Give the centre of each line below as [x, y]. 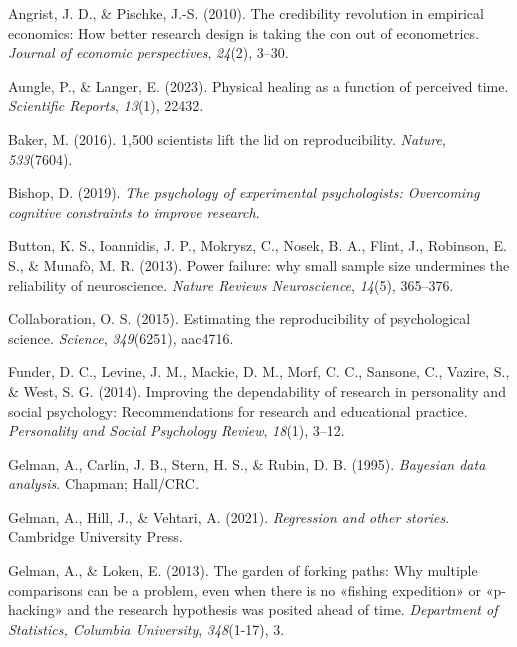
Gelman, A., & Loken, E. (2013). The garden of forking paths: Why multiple [243, 570]
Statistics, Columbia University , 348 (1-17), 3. [146, 628]
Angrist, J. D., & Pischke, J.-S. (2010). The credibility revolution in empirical [246, 13]
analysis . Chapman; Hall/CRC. [103, 483]
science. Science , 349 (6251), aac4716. [121, 337]
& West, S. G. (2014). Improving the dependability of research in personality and [257, 390]
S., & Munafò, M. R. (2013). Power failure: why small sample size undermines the [259, 264]
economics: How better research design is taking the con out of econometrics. [244, 32]
